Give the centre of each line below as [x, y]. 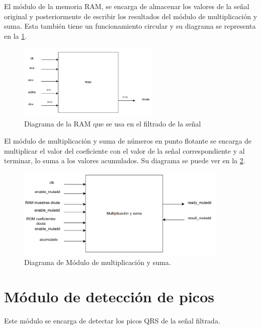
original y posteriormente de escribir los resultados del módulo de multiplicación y [131, 16]
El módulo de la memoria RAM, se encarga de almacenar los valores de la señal [127, 6]
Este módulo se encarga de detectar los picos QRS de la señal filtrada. [112, 321]
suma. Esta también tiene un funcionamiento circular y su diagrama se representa [130, 26]
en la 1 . [16, 36]
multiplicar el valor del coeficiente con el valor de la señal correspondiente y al [124, 150]
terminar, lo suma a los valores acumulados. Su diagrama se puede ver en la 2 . [125, 160]
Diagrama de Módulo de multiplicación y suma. [98, 262]
